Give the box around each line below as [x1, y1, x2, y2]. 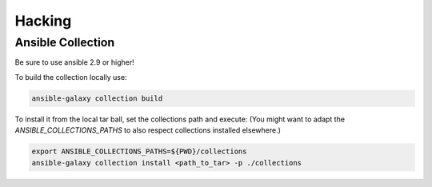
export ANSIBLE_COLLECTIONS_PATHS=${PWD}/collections [31, 147, 247, 156]
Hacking [14, 12, 72, 30]
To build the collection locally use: [14, 72, 127, 82]
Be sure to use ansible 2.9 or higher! [14, 58, 135, 67]
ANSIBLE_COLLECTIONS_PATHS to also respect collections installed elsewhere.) [14, 125, 282, 135]
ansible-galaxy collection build [31, 93, 163, 103]
